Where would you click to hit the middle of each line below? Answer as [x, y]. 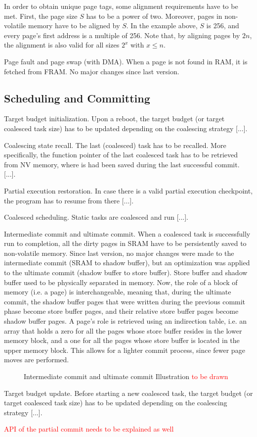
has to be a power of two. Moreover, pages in [154, 16]
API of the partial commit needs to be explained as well [89, 429]
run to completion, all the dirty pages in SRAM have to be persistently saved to [125, 243]
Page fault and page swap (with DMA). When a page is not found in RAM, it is [126, 61]
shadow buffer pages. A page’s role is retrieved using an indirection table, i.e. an [125, 321]
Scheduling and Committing [77, 98]
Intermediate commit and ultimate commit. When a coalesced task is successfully [127, 233]
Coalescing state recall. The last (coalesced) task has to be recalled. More [115, 145]
